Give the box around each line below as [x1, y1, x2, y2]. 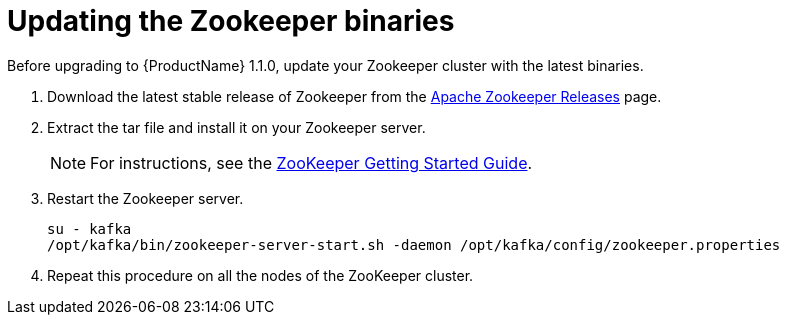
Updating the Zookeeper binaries [7, 4, 455, 38]
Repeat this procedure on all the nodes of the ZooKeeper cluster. [47, 266, 474, 284]
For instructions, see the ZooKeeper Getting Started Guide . [90, 152, 533, 173]
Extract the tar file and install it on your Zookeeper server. [47, 118, 426, 136]
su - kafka [47, 220, 132, 237]
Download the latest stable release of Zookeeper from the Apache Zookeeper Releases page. [47, 87, 662, 105]
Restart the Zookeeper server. [47, 189, 244, 207]
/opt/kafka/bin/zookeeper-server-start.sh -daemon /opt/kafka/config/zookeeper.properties [47, 236, 781, 253]
